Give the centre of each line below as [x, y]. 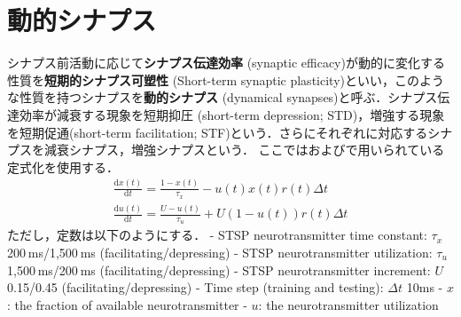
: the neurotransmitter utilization [348, 304]
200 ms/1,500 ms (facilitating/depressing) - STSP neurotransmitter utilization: [220, 253]
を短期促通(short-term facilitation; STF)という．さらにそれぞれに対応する [218, 132]
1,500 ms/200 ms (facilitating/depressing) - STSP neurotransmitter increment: [219, 269]
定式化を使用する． [63, 166]
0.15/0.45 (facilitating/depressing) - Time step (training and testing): [195, 287]
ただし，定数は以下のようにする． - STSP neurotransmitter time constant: [217, 235]
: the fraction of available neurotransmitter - [127, 304]
